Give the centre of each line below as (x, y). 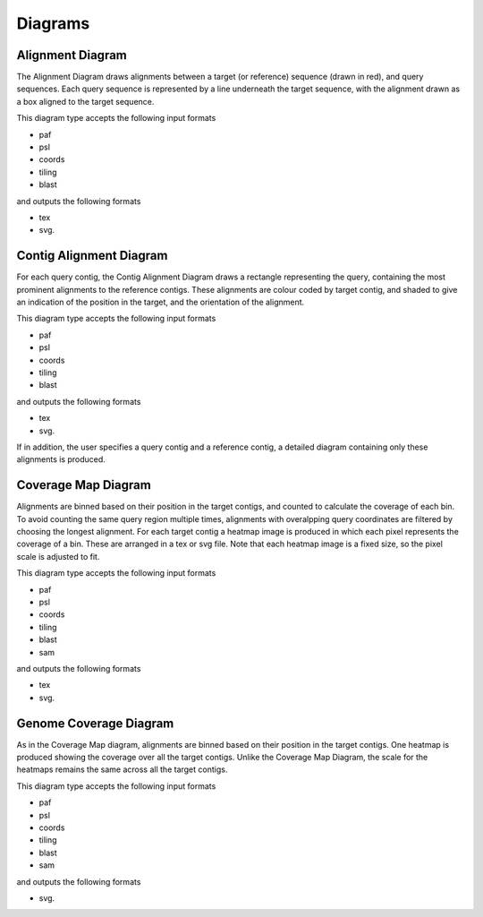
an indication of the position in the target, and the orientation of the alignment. (161, 302)
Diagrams (53, 23)
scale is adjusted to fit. (58, 556)
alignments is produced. (61, 459)
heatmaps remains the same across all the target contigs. (122, 769)
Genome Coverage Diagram (95, 723)
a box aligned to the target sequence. (85, 101)
